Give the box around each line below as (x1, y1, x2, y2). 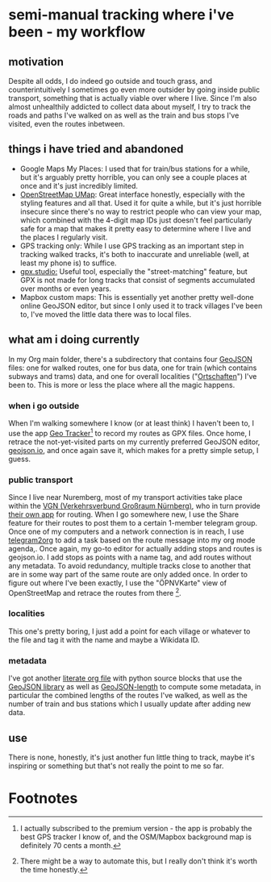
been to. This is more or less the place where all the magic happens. (8, 380, 236, 389)
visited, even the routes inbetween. (8, 119, 125, 128)
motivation (8, 55, 65, 69)
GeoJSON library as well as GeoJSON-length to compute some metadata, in (8, 682, 261, 692)
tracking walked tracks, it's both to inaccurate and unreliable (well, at (19, 249, 250, 259)
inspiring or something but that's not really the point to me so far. (8, 760, 224, 771)
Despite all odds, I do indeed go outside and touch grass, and (8, 77, 212, 85)
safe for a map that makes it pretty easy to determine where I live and (19, 223, 252, 233)
